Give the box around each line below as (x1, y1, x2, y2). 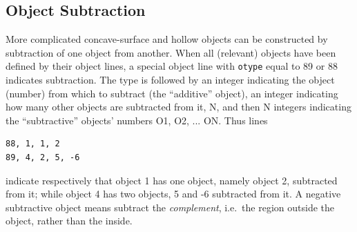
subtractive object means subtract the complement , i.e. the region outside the (6, 200, 335, 214)
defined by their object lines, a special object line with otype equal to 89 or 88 (6, 59, 338, 73)
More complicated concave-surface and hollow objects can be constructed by (6, 32, 328, 46)
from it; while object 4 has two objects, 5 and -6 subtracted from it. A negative (6, 186, 341, 201)
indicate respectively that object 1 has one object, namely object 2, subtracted (6, 173, 338, 187)
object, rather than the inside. (6, 213, 133, 228)
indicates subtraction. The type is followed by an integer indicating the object (6, 72, 335, 87)
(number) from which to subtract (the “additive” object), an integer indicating (6, 86, 338, 100)
